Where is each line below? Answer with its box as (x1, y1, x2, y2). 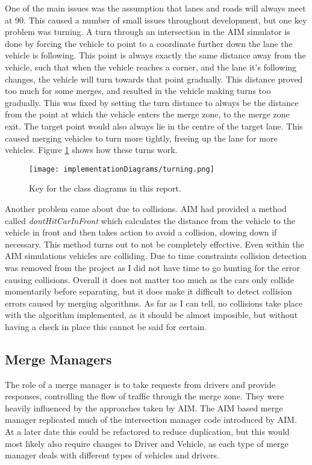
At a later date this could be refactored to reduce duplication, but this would (5, 425, 290, 438)
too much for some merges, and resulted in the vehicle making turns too (5, 84, 271, 97)
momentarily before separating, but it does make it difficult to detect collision (5, 285, 292, 298)
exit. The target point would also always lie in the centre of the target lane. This (5, 119, 303, 132)
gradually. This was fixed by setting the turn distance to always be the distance (5, 96, 299, 108)
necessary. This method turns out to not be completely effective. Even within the (5, 237, 304, 250)
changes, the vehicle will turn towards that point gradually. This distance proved (5, 72, 303, 85)
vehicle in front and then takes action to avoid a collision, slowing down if (5, 226, 277, 239)
